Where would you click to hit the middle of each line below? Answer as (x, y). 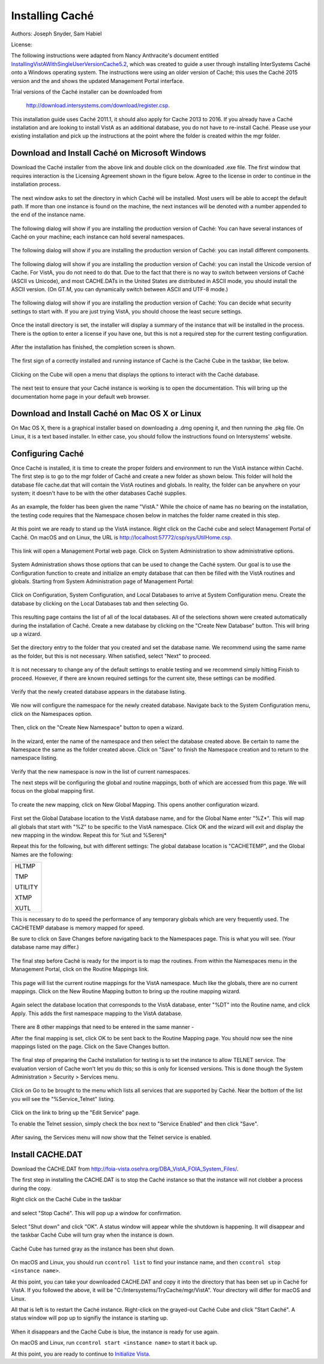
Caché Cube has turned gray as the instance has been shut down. (93, 1249)
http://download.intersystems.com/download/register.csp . (98, 106)
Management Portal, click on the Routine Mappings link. (80, 969)
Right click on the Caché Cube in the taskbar (66, 1199)
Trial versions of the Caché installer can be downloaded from (86, 92)
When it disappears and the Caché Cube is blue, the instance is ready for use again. (115, 1332)
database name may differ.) (45, 947)
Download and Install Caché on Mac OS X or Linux (106, 414)
